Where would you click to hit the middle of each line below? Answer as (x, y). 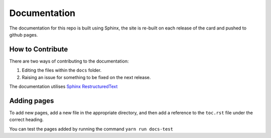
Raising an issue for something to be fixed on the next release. (86, 77)
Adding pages (32, 101)
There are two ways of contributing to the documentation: (69, 61)
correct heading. (26, 119)
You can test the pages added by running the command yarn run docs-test (91, 129)
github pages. (24, 34)
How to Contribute (39, 49)
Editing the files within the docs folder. (62, 70)
